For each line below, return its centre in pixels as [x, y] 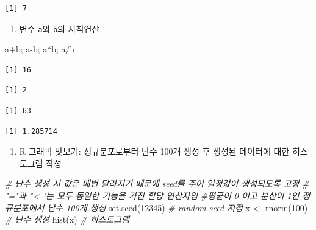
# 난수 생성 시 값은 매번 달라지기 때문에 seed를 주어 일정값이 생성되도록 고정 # [157, 183]
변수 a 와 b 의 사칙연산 [59, 28]
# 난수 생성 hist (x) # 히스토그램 [67, 219]
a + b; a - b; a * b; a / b [40, 49]
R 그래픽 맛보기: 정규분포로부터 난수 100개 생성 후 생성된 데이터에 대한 [154, 151]
